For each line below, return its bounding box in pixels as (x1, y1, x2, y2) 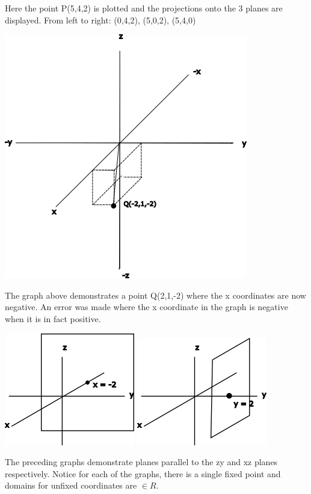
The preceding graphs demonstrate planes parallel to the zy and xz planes (5, 456, 278, 468)
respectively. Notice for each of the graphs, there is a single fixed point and (5, 467, 281, 480)
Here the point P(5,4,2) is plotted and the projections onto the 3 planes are (5, 2, 283, 14)
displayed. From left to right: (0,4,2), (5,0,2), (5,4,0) (5, 13, 196, 26)
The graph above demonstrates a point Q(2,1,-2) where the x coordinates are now (5, 288, 306, 301)
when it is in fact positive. (5, 312, 101, 325)
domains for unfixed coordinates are (5, 479, 137, 492)
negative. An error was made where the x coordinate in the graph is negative (5, 300, 288, 313)
